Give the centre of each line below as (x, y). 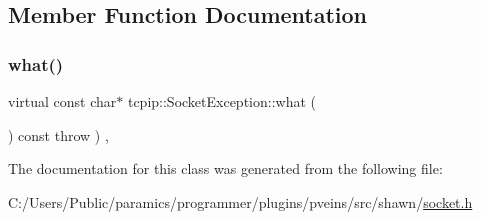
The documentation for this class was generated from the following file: (225, 168)
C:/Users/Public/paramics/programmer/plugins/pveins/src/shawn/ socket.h (240, 201)
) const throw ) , (58, 134)
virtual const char (62, 101)
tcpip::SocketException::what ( (222, 101)
